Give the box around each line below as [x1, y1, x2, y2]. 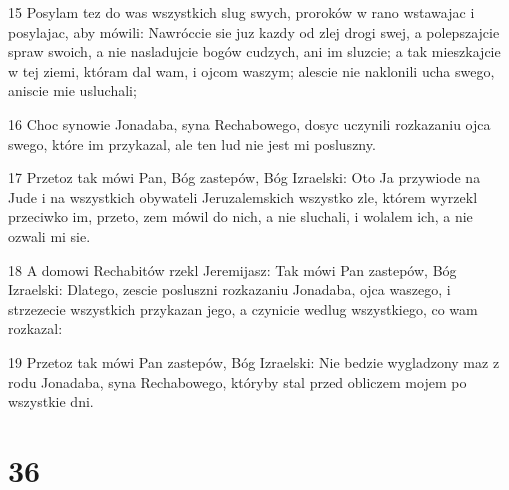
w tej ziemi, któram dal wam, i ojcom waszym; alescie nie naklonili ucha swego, [8, 60, 495, 81]
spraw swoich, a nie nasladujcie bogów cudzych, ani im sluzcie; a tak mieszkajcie [8, 41, 501, 62]
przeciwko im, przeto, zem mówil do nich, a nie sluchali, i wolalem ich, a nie [8, 206, 473, 227]
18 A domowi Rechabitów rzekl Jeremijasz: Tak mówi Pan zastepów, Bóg [8, 259, 457, 280]
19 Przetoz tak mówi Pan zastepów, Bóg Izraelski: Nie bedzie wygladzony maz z [8, 351, 500, 372]
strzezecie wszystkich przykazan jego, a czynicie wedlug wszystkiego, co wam [8, 298, 478, 319]
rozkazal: [8, 318, 63, 339]
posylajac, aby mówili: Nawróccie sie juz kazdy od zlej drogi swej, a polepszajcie [8, 21, 500, 42]
